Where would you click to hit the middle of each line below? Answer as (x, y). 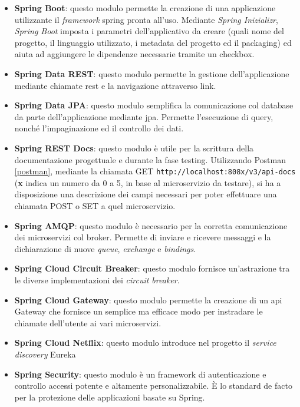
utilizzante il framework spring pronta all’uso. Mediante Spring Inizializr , (146, 19)
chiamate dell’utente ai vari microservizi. (88, 322)
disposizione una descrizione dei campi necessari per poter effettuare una (146, 194)
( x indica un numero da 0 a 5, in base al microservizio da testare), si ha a (148, 182)
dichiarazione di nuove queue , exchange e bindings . (105, 248)
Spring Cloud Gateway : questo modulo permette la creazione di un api (148, 300)
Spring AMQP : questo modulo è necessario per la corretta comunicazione (151, 225)
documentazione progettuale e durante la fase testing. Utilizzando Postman (150, 159)
